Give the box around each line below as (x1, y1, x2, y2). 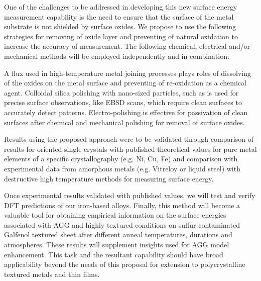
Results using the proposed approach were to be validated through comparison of (4, 134, 254, 144)
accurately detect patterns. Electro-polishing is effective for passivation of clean (4, 107, 248, 117)
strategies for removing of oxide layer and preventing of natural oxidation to (4, 31, 238, 41)
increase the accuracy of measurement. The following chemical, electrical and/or (4, 41, 250, 51)
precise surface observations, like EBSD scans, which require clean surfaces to (4, 97, 242, 108)
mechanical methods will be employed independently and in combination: (4, 50, 229, 61)
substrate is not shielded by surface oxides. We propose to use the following (4, 21, 236, 32)
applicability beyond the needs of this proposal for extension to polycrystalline (4, 259, 245, 269)
